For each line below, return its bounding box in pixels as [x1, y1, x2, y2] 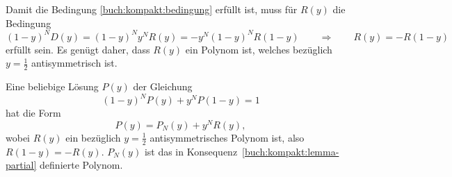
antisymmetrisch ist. [31, 56, 118, 70]
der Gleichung [133, 79, 193, 94]
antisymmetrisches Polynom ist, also [150, 130, 305, 144]
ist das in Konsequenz [144, 144, 238, 158]
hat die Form [6, 106, 61, 120]
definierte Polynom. [40, 158, 123, 172]
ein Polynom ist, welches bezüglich [185, 42, 332, 56]
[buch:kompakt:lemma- [242, 144, 339, 158]
